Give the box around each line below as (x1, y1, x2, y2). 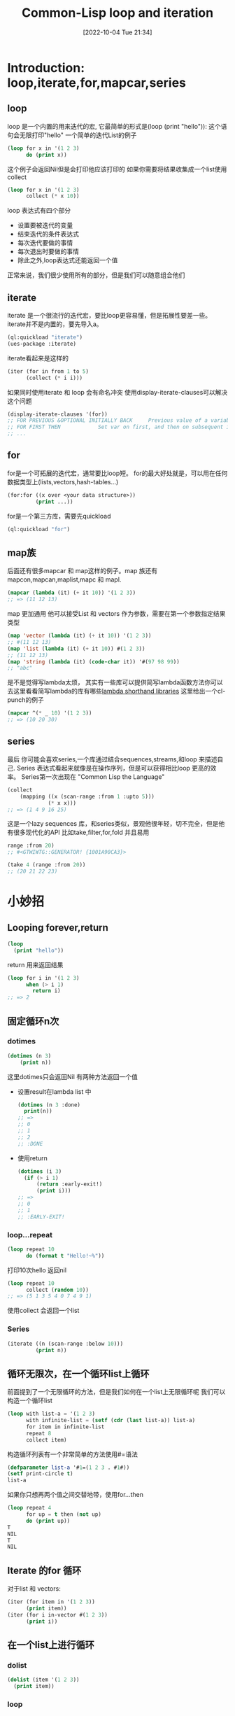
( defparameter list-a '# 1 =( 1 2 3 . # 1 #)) (7, 1464, 130, 1471)
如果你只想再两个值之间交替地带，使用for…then (7, 1491, 143, 1499)
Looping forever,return (7, 922, 108, 934)
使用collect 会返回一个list (7, 1307, 80, 1315)
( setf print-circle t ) (7, 1470, 73, 1477)
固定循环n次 (7, 1015, 59, 1027)
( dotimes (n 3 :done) (17, 1101, 81, 1109)
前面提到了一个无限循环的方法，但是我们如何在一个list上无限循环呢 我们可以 (7, 1388, 226, 1396)
